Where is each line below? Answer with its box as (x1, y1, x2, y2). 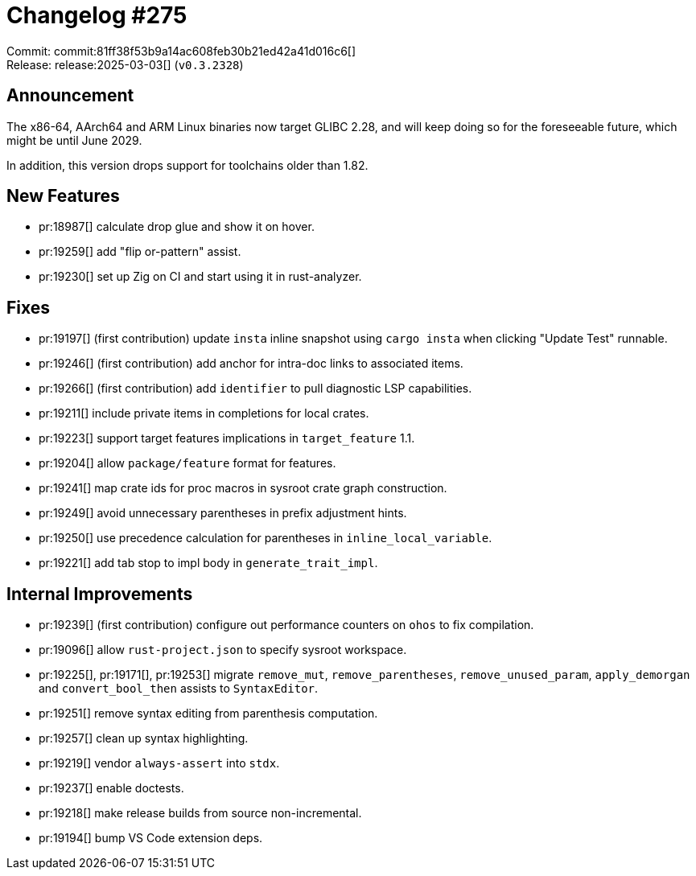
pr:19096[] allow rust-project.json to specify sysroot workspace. (39, 643, 407, 657)
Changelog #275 (6, 2, 187, 29)
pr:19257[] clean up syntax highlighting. (39, 731, 249, 746)
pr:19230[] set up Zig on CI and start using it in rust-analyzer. (39, 269, 362, 284)
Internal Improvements (6, 583, 193, 604)
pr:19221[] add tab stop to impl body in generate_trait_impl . (39, 556, 378, 570)
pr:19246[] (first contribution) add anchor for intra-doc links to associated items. (39, 356, 463, 371)
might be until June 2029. (6, 133, 142, 147)
